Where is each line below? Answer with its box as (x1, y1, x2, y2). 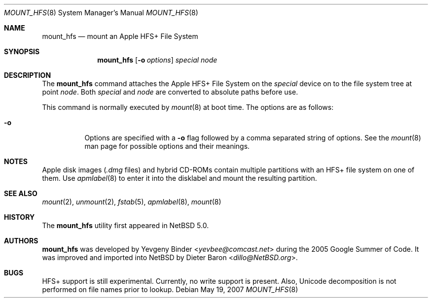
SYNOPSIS (4, 47, 40, 56)
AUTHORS (4, 236, 38, 245)
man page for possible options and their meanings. (84, 142, 250, 150)
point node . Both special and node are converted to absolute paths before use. (42, 88, 298, 96)
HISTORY (4, 213, 35, 221)
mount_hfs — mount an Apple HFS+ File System (42, 32, 198, 40)
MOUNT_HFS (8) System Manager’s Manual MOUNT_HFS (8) (4, 8, 198, 17)
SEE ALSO (4, 189, 37, 198)
